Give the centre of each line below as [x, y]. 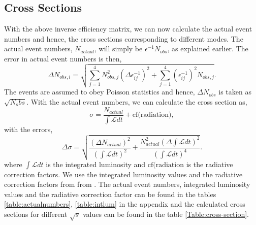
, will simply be [119, 49]
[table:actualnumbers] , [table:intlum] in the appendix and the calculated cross [125, 204]
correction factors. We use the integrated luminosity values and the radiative [123, 174]
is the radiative [210, 164]
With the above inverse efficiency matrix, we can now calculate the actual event [128, 29]
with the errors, [28, 129]
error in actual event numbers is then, [63, 58]
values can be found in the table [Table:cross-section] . [166, 214]
